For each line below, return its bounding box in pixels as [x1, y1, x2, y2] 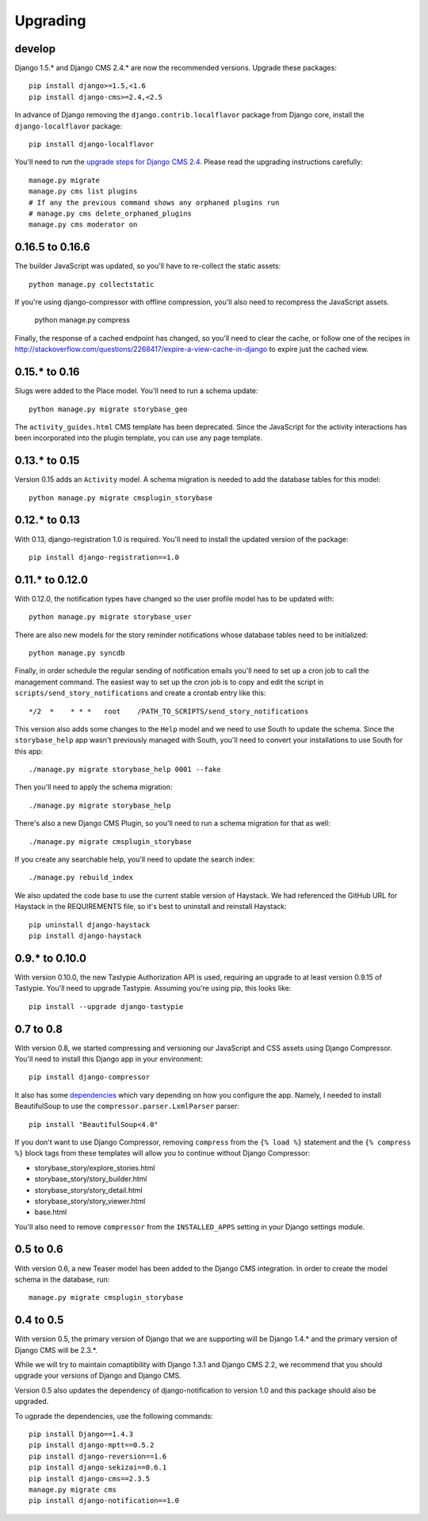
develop [14, 42, 55, 55]
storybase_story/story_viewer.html [34, 1196, 146, 1206]
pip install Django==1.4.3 [29, 1430, 134, 1439]
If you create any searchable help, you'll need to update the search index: [14, 854, 255, 864]
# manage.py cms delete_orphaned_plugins [29, 208, 192, 218]
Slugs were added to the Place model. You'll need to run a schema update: [14, 386, 258, 396]
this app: [14, 746, 44, 756]
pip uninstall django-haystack [29, 920, 151, 929]
